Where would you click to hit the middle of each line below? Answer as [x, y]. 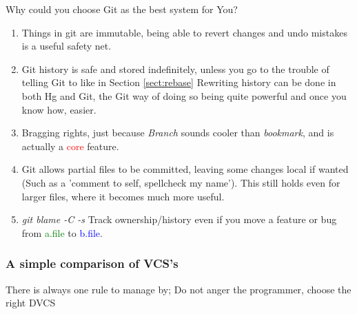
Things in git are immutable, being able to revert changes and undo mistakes [184, 32]
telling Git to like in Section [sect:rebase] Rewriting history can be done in [179, 82]
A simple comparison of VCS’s [92, 263]
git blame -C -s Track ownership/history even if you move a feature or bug [179, 219]
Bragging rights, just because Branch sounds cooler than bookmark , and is [178, 133]
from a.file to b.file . [62, 232]
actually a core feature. [70, 146]
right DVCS [31, 303]
